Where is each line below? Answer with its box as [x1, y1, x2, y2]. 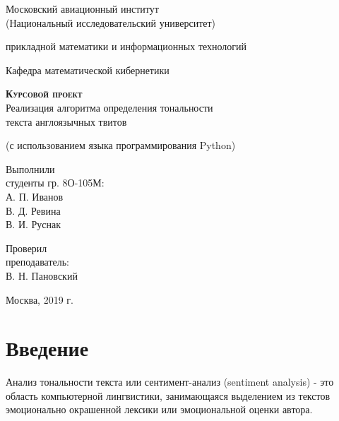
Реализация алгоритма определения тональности [6, 100, 213, 114]
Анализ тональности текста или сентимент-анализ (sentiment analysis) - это [6, 374, 334, 389]
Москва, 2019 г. [6, 292, 73, 307]
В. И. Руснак [6, 217, 61, 232]
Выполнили [6, 161, 55, 176]
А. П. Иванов [6, 189, 64, 203]
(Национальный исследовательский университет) [6, 15, 216, 30]
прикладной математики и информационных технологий [6, 39, 247, 54]
